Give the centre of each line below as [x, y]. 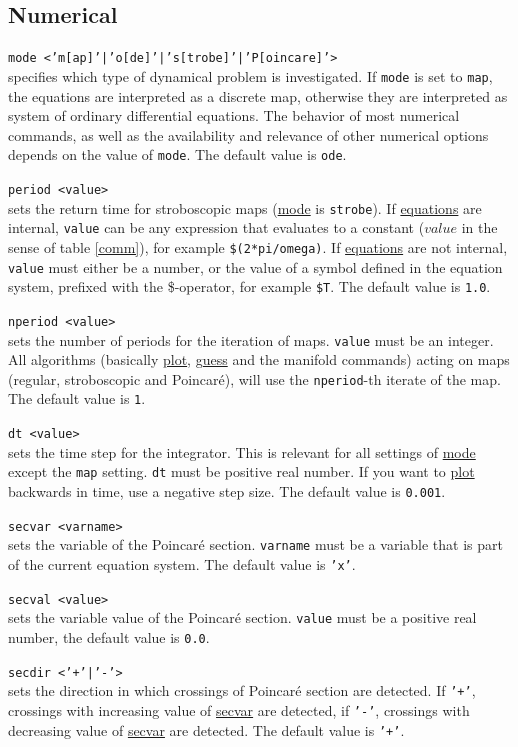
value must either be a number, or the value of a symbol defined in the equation [255, 266]
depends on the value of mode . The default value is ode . [177, 154]
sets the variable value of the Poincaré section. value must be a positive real [242, 617]
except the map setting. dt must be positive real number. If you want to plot [241, 471]
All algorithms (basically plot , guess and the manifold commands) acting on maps [259, 359]
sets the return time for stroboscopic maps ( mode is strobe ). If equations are [245, 207]
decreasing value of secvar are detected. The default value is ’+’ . [206, 729]
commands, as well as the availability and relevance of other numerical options [248, 134]
